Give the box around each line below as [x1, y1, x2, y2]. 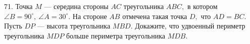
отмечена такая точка [122, 10, 187, 21]
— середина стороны [44, 1, 109, 11]
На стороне [72, 10, 107, 21]
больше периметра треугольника [66, 30, 165, 40]
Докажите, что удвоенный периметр [135, 20, 245, 31]
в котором [187, 1, 218, 11]
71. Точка [4, 1, 33, 11]
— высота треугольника [37, 20, 111, 31]
